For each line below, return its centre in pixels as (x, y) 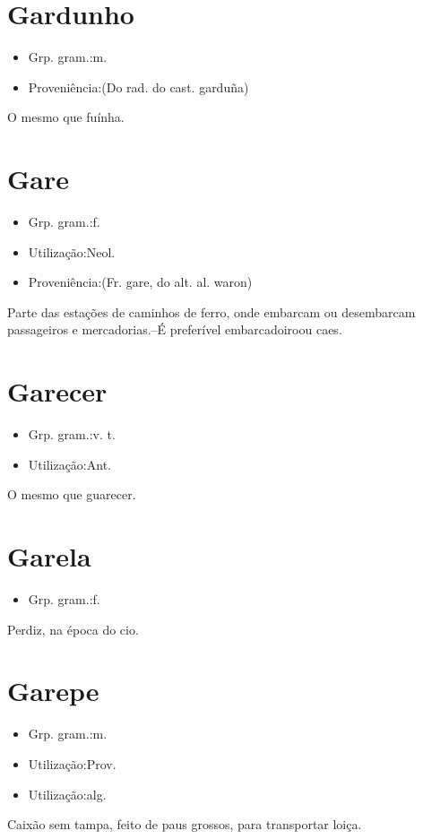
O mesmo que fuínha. (66, 117)
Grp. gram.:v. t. (72, 434)
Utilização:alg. (67, 794)
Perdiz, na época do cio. (73, 629)
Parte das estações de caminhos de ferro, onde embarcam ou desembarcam (211, 311)
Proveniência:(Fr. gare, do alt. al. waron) (140, 282)
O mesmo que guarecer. (72, 494)
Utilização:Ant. (69, 464)
